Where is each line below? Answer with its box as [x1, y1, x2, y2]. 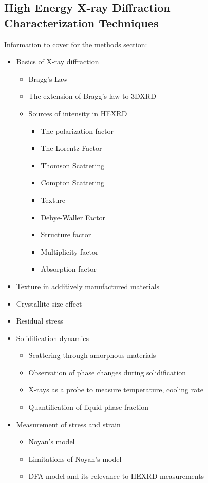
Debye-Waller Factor [41, 211, 106, 222]
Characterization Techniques [4, 14, 159, 30]
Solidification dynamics [16, 332, 89, 343]
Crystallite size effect [16, 298, 82, 309]
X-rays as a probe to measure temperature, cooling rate [28, 384, 203, 395]
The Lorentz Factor [41, 142, 102, 153]
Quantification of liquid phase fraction [28, 402, 149, 413]
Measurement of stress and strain [16, 419, 121, 430]
